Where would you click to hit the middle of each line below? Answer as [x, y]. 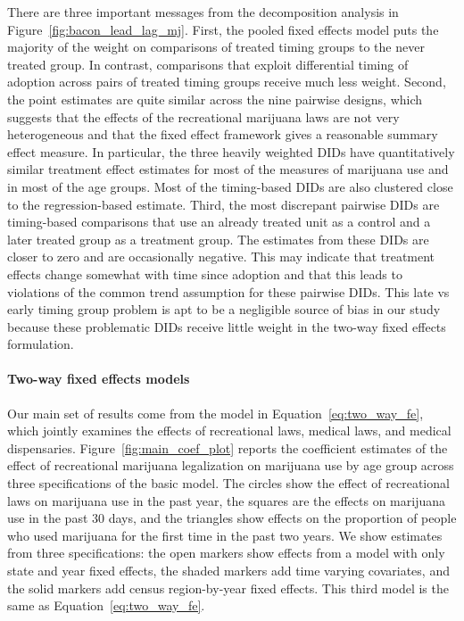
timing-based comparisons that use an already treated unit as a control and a [219, 222]
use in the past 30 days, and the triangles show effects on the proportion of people [232, 518]
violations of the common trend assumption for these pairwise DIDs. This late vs [228, 291]
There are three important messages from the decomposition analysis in [203, 12]
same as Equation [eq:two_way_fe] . [106, 605]
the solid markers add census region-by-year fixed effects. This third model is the [228, 588]
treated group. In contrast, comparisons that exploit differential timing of [208, 64]
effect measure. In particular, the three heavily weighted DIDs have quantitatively [231, 151]
